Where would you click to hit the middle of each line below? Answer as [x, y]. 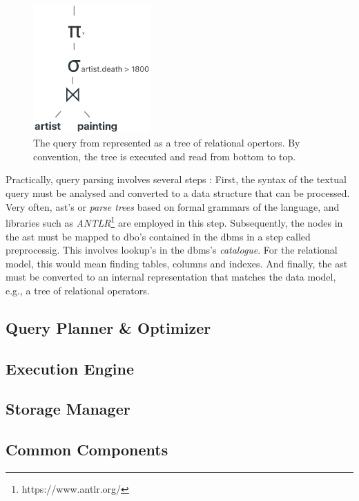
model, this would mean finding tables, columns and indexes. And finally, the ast [177, 263]
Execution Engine [70, 368]
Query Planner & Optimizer [108, 327]
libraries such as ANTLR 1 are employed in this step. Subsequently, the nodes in [174, 221]
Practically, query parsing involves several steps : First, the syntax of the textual [176, 179]
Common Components [87, 450]
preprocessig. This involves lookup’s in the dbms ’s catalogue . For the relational [172, 250]
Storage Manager [68, 409]
